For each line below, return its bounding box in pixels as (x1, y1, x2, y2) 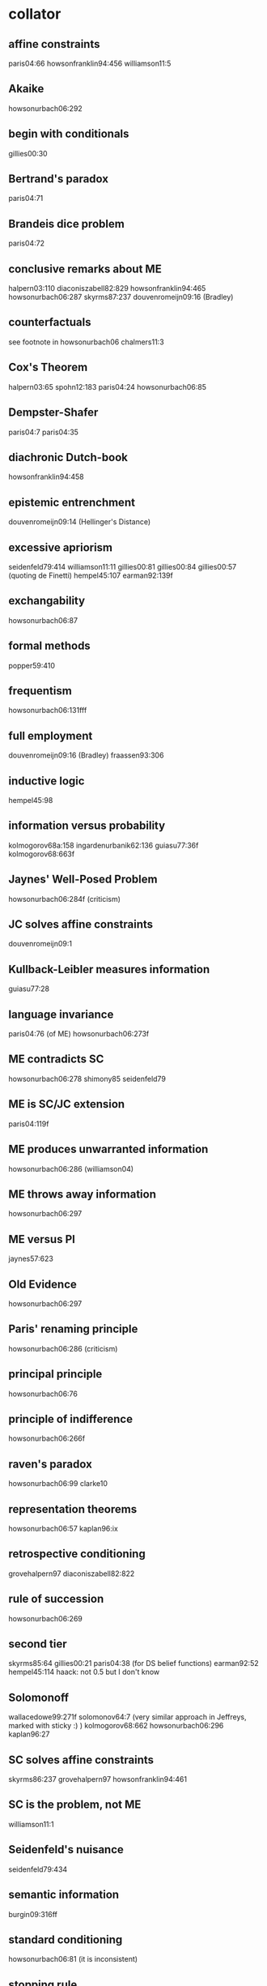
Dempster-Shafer (8, 406, 99, 420)
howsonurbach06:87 (8, 615, 78, 625)
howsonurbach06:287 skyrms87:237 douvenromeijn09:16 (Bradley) (8, 293, 234, 302)
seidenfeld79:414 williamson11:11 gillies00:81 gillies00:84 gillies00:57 (8, 562, 237, 571)
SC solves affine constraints (8, 1753, 154, 1766)
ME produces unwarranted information (8, 1142, 209, 1156)
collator (8, 5, 61, 23)
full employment (8, 728, 93, 742)
